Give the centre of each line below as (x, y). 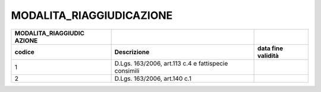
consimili (127, 71)
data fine (270, 48)
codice (25, 52)
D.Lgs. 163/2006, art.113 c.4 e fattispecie (171, 63)
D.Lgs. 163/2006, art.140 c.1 (153, 78)
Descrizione (132, 52)
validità (268, 55)
